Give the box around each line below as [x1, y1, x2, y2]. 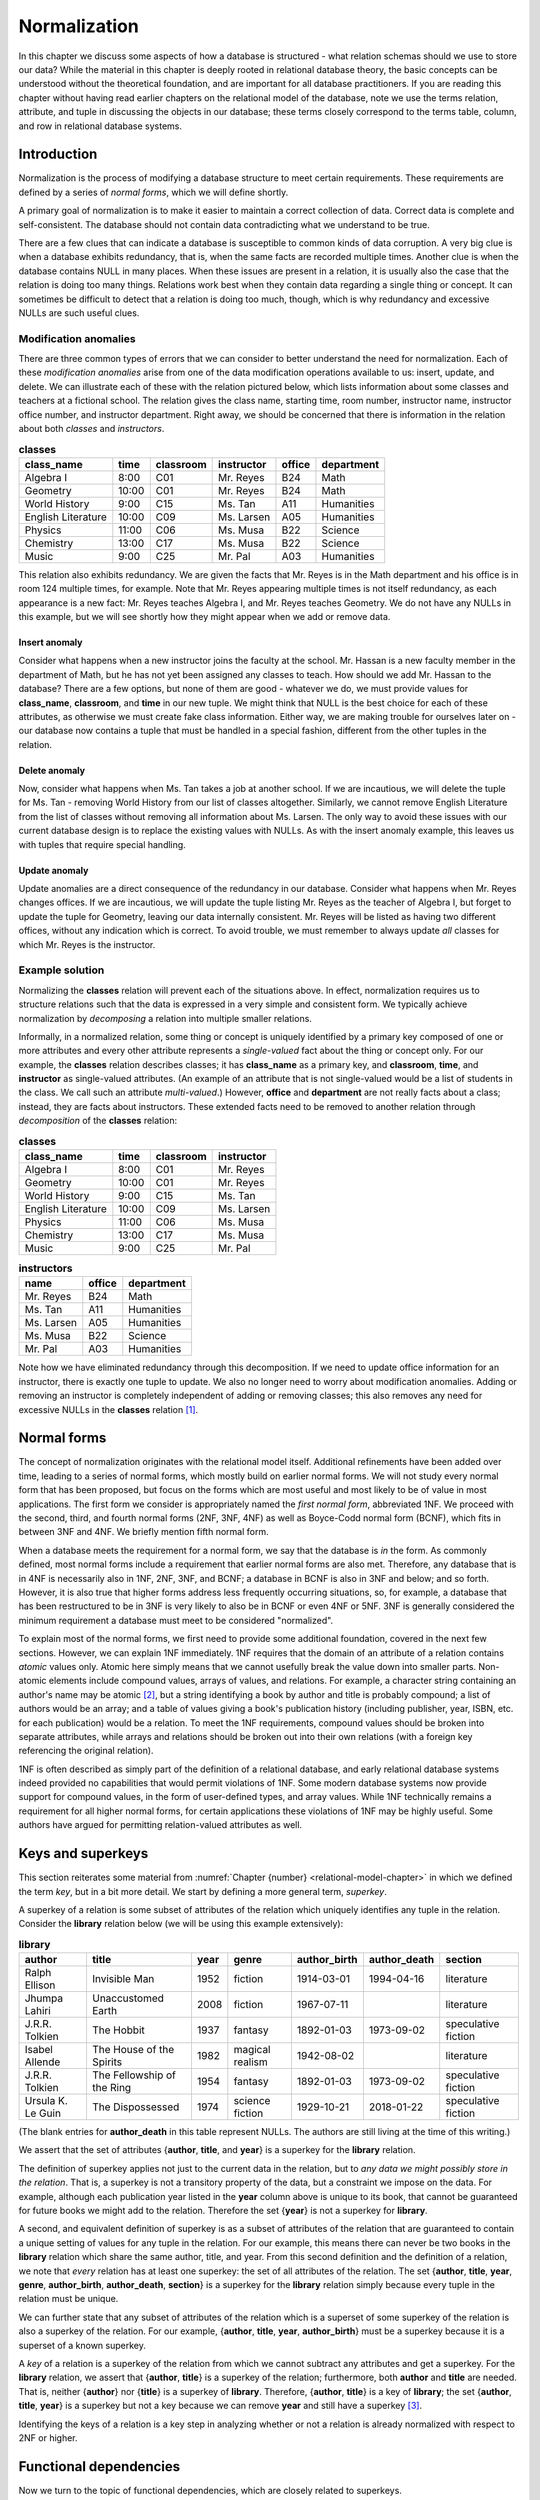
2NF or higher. [18, 2431, 79, 2444]
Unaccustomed [91, 1991, 165, 2005]
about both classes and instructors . [18, 423, 165, 435]
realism [233, 2055, 269, 2069]
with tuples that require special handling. [18, 838, 187, 850]
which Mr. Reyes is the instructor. [18, 938, 156, 950]
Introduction [18, 146, 98, 163]
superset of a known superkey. [18, 2339, 147, 2351]
